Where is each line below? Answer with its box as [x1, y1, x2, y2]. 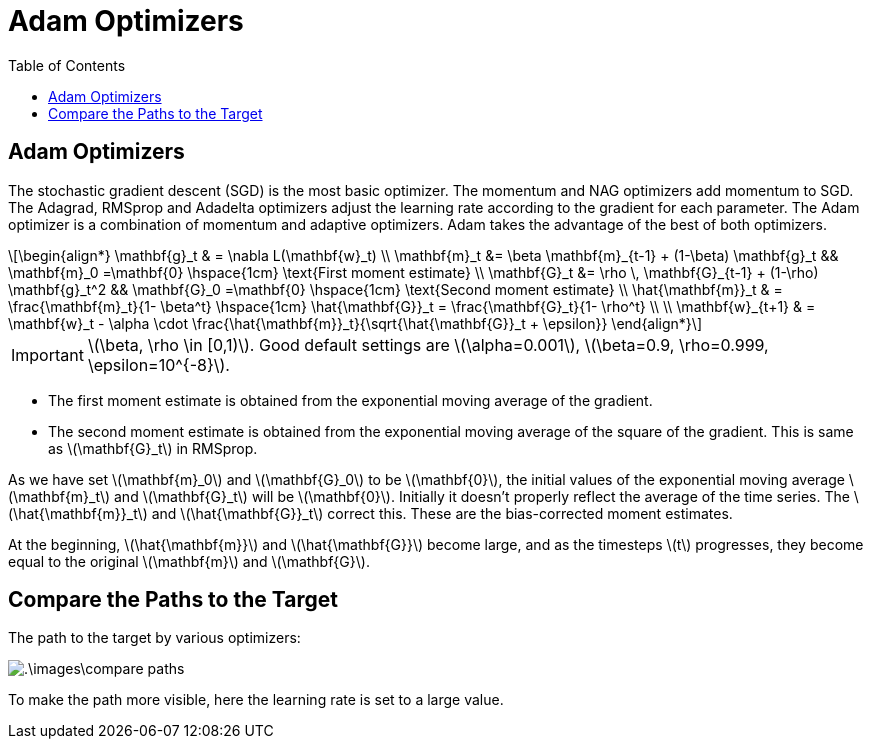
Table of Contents [8, 56, 126, 74]
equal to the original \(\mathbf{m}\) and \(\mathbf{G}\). [8, 552, 370, 570]
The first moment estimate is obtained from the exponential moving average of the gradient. [48, 391, 653, 409]
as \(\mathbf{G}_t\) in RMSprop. [48, 439, 258, 457]
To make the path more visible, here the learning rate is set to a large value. [8, 691, 504, 709]
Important [11, 344, 84, 365]
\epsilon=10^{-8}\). [87, 354, 230, 375]
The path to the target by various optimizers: [8, 629, 301, 647]
